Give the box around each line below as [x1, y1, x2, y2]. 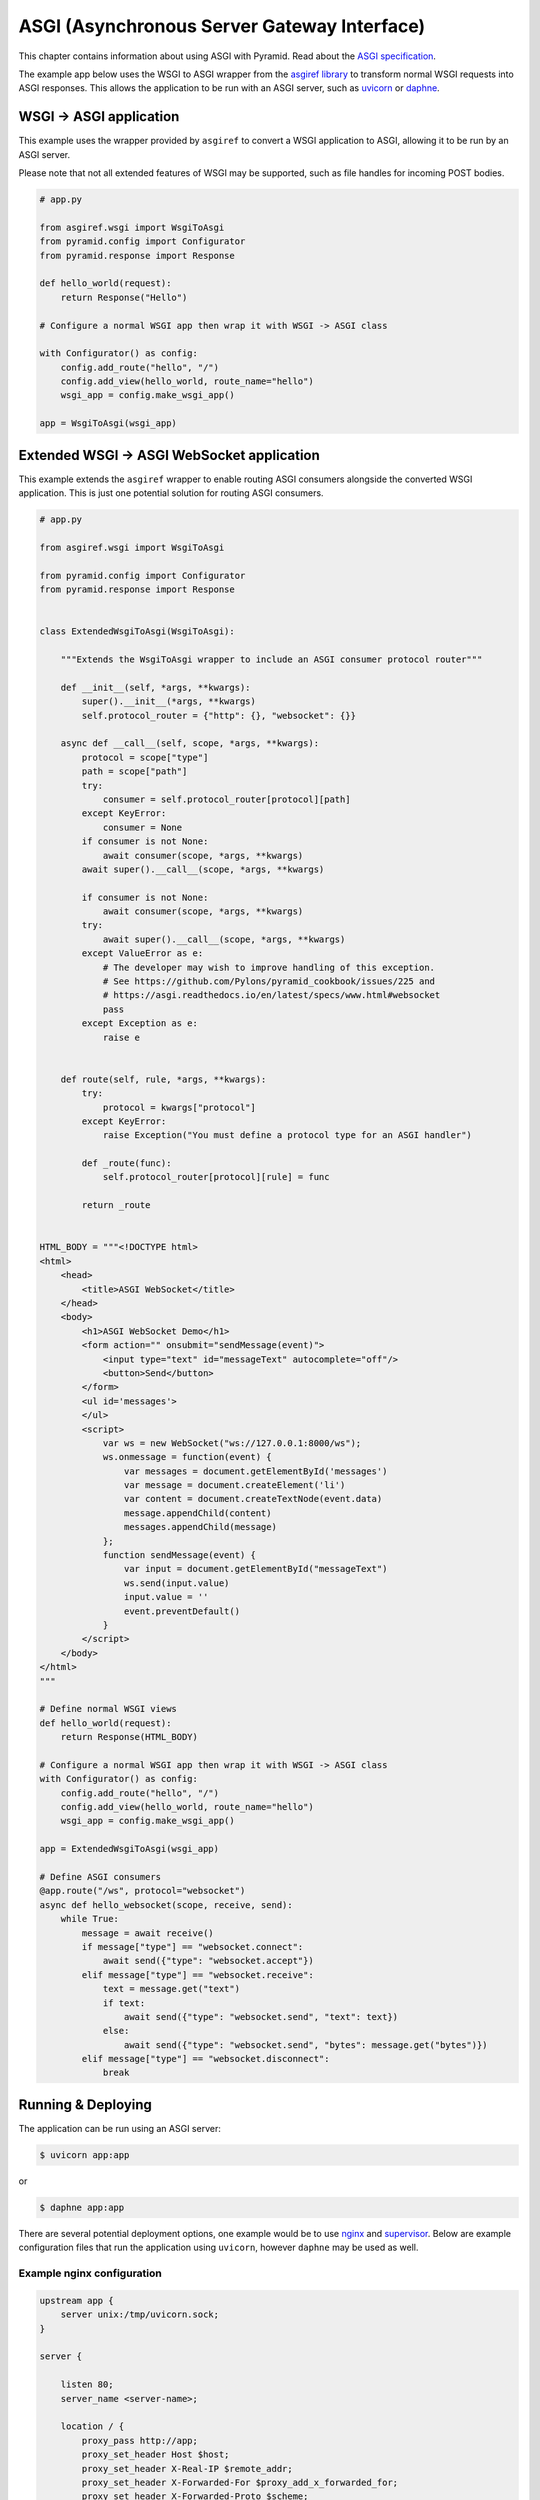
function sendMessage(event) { [102, 1550, 257, 1561]
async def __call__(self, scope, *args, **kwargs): [60, 738, 320, 749]
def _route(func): [81, 1158, 172, 1169]
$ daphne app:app [39, 2201, 125, 2213]
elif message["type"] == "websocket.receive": [81, 1969, 314, 1980]
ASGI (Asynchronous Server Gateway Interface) [18, 15, 426, 37]
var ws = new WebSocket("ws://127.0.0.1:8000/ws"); [102, 1437, 362, 1449]
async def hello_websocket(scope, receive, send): [39, 1899, 294, 1910]
